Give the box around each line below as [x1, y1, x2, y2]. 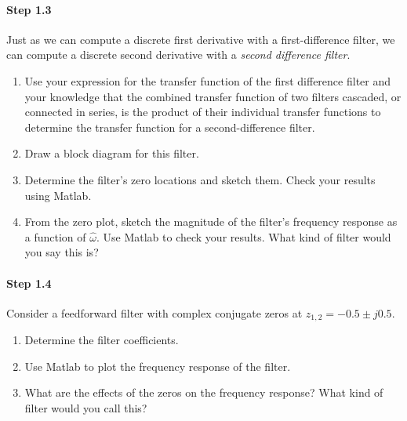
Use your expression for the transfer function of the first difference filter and [24, 72, 391, 89]
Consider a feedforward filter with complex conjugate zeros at [6, 304, 303, 321]
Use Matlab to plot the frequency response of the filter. [24, 357, 291, 374]
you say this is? [24, 244, 99, 260]
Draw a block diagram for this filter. [24, 145, 199, 162]
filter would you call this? [24, 399, 147, 416]
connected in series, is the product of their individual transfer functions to [24, 103, 381, 120]
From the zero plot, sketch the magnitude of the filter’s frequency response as [24, 213, 398, 230]
